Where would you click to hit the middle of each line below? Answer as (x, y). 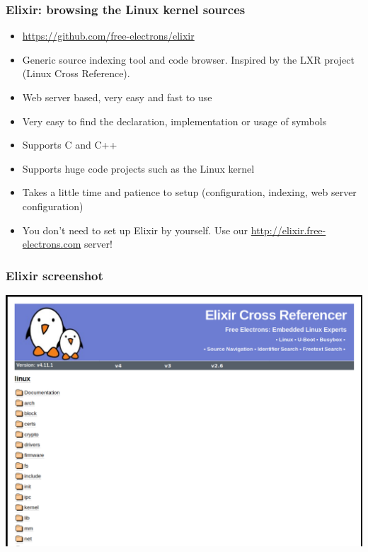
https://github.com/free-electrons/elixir (108, 36)
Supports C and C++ (70, 145)
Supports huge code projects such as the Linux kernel (138, 168)
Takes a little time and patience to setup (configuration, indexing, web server (189, 192)
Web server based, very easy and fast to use (117, 97)
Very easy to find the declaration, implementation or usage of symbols (174, 121)
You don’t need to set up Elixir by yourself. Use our (135, 230)
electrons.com (52, 244)
